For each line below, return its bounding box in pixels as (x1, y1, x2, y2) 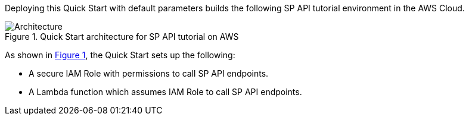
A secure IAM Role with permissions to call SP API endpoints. (29, 68, 269, 78)
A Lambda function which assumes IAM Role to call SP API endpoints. (29, 87, 302, 97)
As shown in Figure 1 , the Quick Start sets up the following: (5, 50, 235, 60)
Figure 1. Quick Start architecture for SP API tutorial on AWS (5, 31, 239, 42)
